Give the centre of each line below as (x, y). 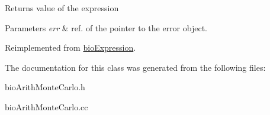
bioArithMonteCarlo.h (45, 87)
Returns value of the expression (62, 8)
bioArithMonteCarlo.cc (46, 106)
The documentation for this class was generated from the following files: (135, 67)
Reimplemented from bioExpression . (70, 47)
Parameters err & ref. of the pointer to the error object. (106, 27)
